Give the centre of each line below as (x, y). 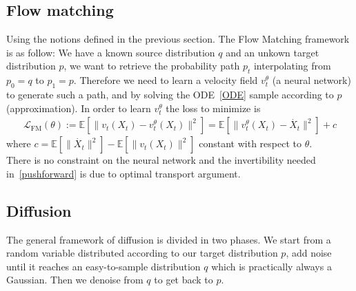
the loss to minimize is (213, 108)
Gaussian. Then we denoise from (75, 280)
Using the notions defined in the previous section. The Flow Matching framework (178, 39)
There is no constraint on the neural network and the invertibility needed (161, 160)
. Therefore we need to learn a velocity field (166, 80)
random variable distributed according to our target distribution (142, 253)
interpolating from (292, 66)
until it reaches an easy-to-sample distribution (103, 266)
